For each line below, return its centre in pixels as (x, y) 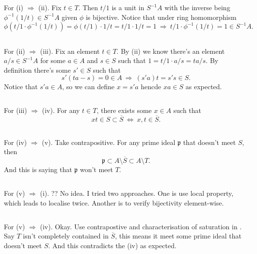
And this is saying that (38, 169)
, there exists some (124, 110)
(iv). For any (61, 110)
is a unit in (128, 7)
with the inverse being (197, 7)
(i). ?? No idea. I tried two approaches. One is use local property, (137, 193)
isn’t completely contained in (66, 236)
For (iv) (16, 142)
